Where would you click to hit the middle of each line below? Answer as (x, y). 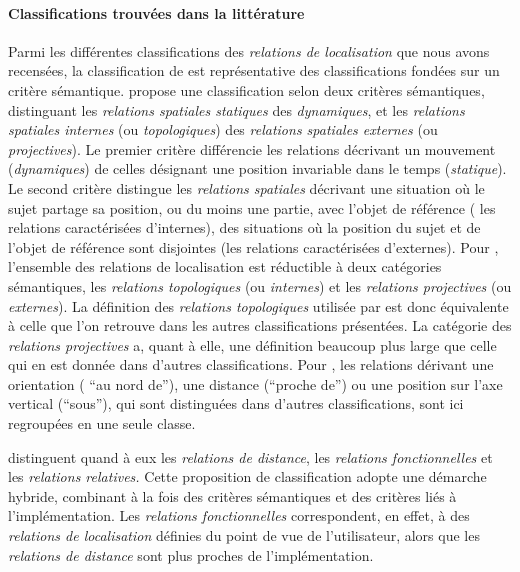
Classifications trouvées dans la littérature (156, 12)
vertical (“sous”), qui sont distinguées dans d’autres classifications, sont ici (236, 403)
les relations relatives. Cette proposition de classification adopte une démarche (247, 476)
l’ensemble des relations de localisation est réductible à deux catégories (225, 266)
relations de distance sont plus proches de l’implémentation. (191, 554)
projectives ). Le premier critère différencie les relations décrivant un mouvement (252, 148)
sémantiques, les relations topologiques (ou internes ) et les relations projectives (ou (260, 285)
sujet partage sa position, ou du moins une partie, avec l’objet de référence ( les (252, 207)
